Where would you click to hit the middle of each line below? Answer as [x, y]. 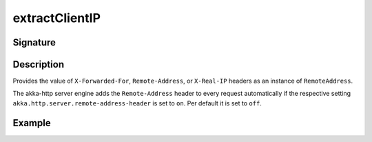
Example [32, 123]
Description [39, 64]
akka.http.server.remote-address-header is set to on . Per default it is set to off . [137, 103]
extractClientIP [57, 18]
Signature [34, 42]
